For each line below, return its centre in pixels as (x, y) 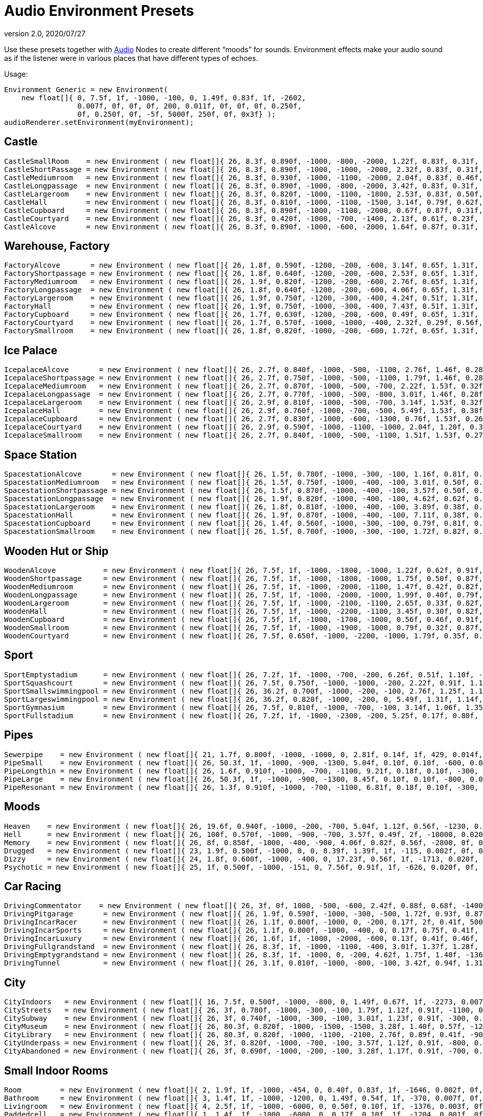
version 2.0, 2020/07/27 (45, 33)
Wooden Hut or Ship (56, 551)
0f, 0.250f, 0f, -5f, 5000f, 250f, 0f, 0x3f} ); (177, 114)
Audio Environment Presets (99, 11)
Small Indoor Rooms (56, 1070)
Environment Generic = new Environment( (86, 89)
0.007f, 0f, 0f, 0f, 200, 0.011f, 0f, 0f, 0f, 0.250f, (190, 106)
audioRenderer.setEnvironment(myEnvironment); (99, 122)
